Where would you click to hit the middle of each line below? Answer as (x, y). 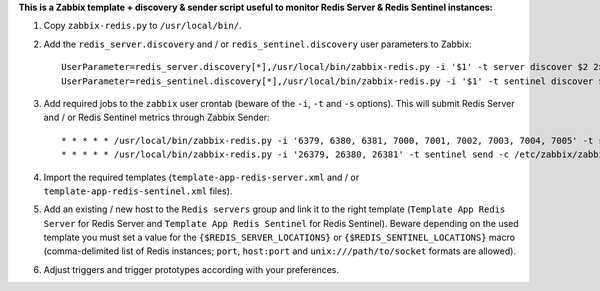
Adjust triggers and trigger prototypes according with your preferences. (191, 269)
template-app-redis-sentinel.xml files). (138, 191)
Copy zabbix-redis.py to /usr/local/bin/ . (142, 26)
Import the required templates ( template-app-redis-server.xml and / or (201, 177)
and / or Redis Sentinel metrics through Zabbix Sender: (156, 117)
